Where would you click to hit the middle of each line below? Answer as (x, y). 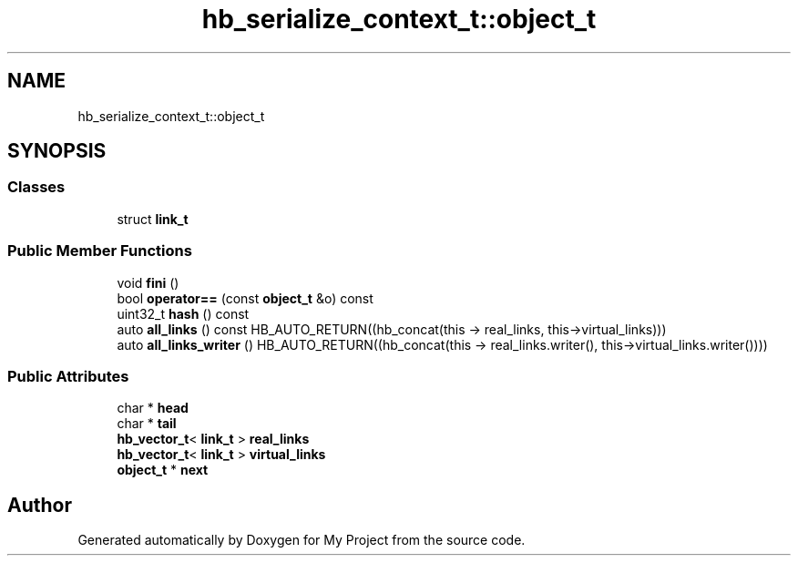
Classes (36, 187)
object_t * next (163, 470)
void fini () (148, 282)
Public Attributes (68, 376)
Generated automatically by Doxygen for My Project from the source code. (302, 540)
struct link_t (153, 219)
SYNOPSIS (57, 151)
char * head (153, 408)
